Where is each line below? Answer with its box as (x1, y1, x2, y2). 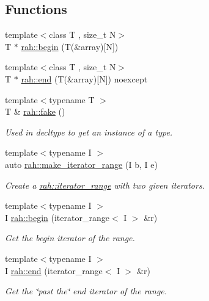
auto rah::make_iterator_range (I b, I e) (5, 158, 158, 170)
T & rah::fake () (5, 105, 65, 118)
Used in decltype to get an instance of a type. (5, 125, 173, 138)
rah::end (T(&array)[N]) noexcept (21, 72, 148, 85)
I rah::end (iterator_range (5, 264, 103, 277)
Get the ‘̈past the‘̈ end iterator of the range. (5, 285, 167, 297)
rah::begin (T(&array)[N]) (21, 40, 119, 53)
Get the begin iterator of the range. (5, 231, 135, 244)
